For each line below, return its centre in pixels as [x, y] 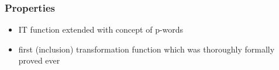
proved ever [39, 60]
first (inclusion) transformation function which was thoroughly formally [147, 49]
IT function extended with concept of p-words [101, 29]
